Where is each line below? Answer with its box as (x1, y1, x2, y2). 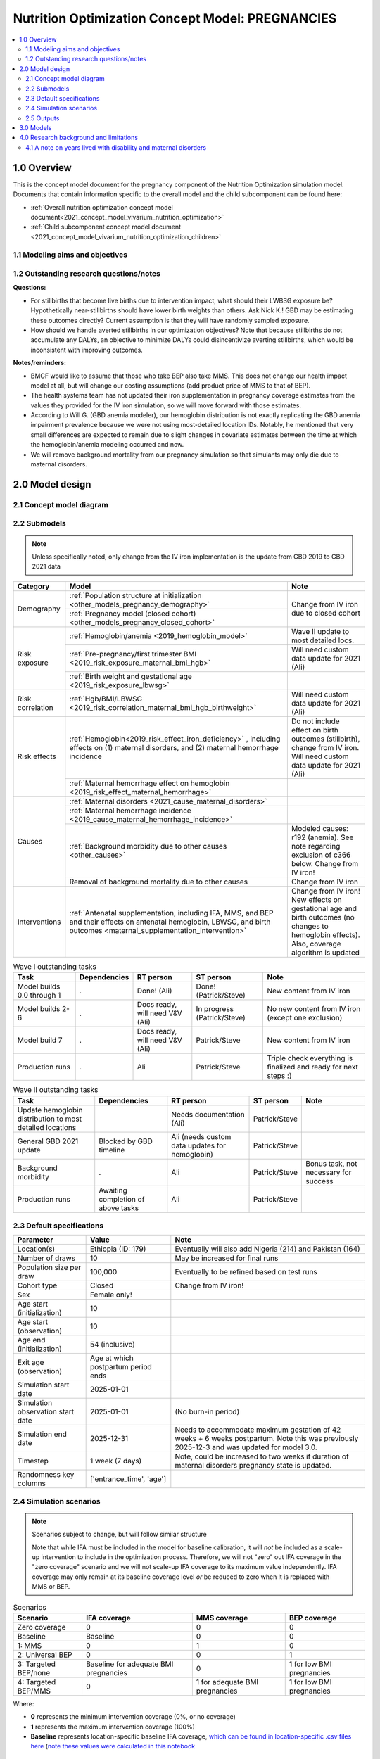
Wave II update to (291, 626, 350, 636)
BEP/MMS (17, 1686, 51, 1696)
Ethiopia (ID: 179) (89, 1244, 146, 1254)
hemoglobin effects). (291, 929, 360, 939)
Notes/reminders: (13, 359, 67, 367)
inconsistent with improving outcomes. (30, 345, 144, 354)
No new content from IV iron (267, 1004, 361, 1014)
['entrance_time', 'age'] (89, 1474, 167, 1484)
